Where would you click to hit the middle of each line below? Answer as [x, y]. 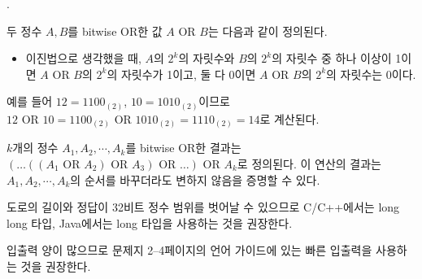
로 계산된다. [289, 118]
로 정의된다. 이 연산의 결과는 [309, 163]
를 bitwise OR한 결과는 [183, 148]
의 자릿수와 [207, 58]
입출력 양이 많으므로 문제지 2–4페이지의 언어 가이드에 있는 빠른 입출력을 [189, 250]
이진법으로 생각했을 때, [83, 58]
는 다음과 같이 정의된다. [268, 31]
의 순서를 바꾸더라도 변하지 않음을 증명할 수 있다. [195, 179]
